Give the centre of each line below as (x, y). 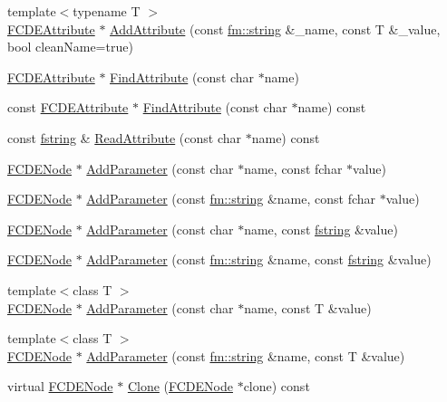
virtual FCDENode (60, 386)
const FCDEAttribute (68, 107)
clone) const (277, 386)
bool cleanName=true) (70, 47)
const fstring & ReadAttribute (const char (125, 137)
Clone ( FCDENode (180, 386)
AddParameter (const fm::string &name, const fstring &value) (259, 259)
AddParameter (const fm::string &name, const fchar (231, 199)
